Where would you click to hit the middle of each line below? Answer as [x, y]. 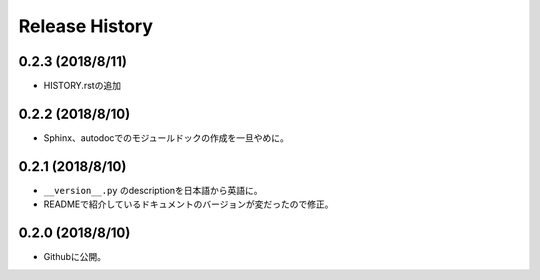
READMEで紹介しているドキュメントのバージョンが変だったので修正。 [188, 204]
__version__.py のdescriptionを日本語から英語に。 [153, 190]
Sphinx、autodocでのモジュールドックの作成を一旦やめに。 [166, 137]
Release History [86, 26]
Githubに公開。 [75, 257]
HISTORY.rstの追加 [82, 86]
